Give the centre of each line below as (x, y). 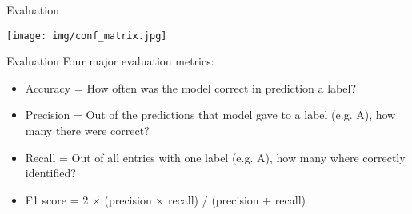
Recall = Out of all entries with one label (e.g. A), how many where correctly (215, 157)
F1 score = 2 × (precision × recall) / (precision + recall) (165, 199)
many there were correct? (87, 131)
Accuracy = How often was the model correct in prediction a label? (190, 87)
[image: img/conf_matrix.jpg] (87, 36)
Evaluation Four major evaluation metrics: (110, 61)
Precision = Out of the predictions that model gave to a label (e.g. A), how (210, 115)
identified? (50, 173)
